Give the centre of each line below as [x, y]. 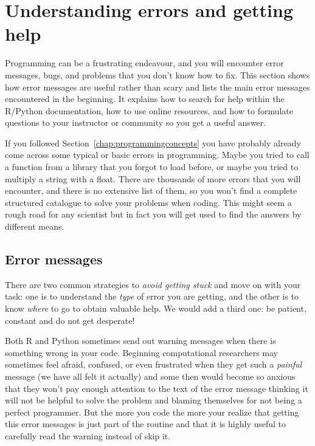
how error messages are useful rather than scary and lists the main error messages [157, 87]
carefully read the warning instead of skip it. [88, 435]
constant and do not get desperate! [70, 320]
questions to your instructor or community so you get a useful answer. [136, 122]
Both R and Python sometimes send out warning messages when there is [140, 341]
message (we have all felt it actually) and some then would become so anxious [150, 376]
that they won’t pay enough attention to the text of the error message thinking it [157, 388]
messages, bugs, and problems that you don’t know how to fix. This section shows [157, 74]
